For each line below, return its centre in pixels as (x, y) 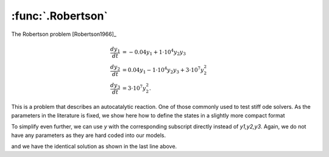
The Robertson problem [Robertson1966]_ (64, 34)
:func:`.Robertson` (59, 16)
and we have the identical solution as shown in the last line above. (94, 147)
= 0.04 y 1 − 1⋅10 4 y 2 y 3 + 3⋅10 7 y (163, 71)
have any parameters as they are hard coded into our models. (89, 135)
